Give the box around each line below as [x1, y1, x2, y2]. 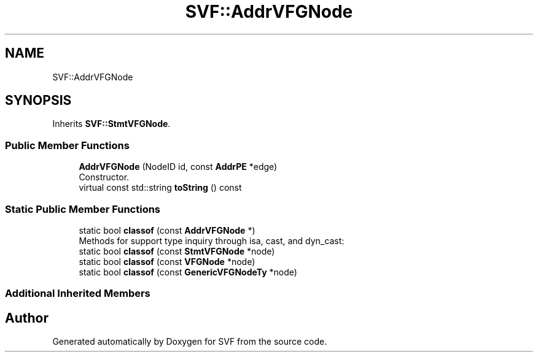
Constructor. [79, 172, 130, 183]
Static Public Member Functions [5, 202, 161, 215]
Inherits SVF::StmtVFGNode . [52, 118, 171, 129]
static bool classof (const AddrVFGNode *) [79, 225, 255, 236]
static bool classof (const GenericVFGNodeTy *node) [79, 266, 297, 277]
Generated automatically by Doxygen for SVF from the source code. [52, 336, 327, 347]
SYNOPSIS [5, 93, 72, 109]
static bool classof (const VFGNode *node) [79, 256, 255, 267]
